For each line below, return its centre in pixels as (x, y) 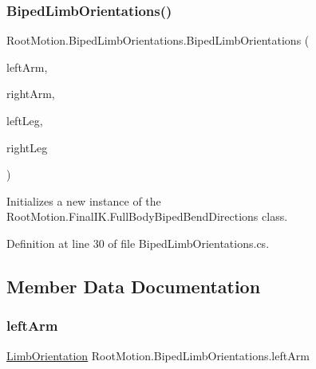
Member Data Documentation (134, 286)
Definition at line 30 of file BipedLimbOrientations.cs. (138, 243)
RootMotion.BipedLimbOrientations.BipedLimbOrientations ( (158, 40)
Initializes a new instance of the (84, 200)
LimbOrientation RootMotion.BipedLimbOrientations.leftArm (158, 355)
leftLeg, (25, 120)
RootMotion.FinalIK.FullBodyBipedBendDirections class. (147, 216)
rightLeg (27, 147)
